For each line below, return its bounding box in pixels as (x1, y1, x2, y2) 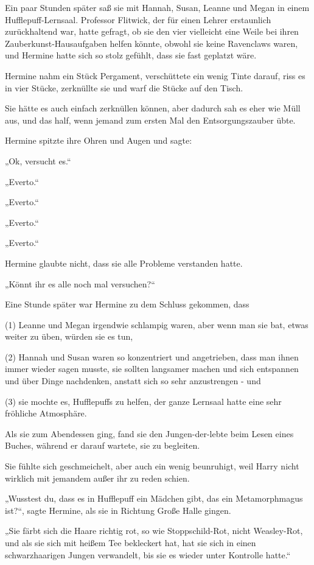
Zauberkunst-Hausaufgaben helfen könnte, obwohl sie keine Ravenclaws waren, (5, 37, 298, 49)
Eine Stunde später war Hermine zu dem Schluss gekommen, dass (5, 298, 249, 311)
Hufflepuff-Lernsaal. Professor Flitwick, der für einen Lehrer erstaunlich (5, 13, 271, 26)
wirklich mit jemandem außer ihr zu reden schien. (5, 471, 190, 484)
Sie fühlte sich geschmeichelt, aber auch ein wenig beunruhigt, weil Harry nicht (5, 460, 299, 472)
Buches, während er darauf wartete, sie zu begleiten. (5, 439, 200, 452)
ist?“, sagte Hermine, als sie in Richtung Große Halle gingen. (5, 504, 231, 516)
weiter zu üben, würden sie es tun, (5, 330, 133, 343)
